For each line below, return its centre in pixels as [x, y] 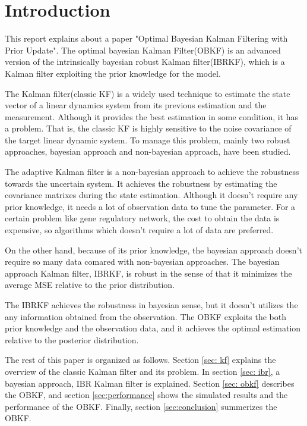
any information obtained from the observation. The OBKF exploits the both [145, 316]
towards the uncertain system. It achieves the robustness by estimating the [141, 183]
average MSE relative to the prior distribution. [90, 285]
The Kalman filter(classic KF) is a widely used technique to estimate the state [148, 93]
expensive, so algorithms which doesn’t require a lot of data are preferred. [139, 230]
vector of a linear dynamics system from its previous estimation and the [136, 105]
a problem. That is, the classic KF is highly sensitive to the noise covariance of [148, 128]
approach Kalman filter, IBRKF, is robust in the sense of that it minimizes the [148, 273]
